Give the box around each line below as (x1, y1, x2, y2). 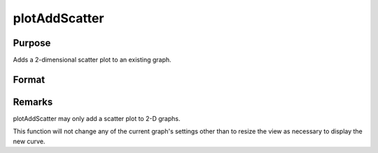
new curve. (13, 137, 45, 145)
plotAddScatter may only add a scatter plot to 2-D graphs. (13, 114, 181, 122)
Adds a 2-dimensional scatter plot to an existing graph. (13, 56, 171, 64)
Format (13, 73, 45, 85)
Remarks (13, 96, 53, 108)
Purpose (13, 37, 51, 49)
